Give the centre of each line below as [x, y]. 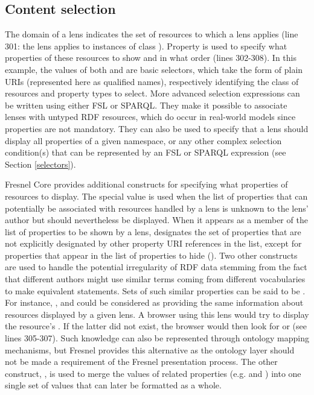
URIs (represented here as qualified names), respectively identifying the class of [152, 81]
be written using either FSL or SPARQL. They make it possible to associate [146, 105]
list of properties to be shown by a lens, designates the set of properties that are [153, 231]
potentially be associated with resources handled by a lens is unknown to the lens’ [157, 208]
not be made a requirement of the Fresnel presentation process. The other [141, 362]
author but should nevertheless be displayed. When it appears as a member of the [156, 220]
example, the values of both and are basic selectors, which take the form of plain [154, 69]
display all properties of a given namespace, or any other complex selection [143, 140]
